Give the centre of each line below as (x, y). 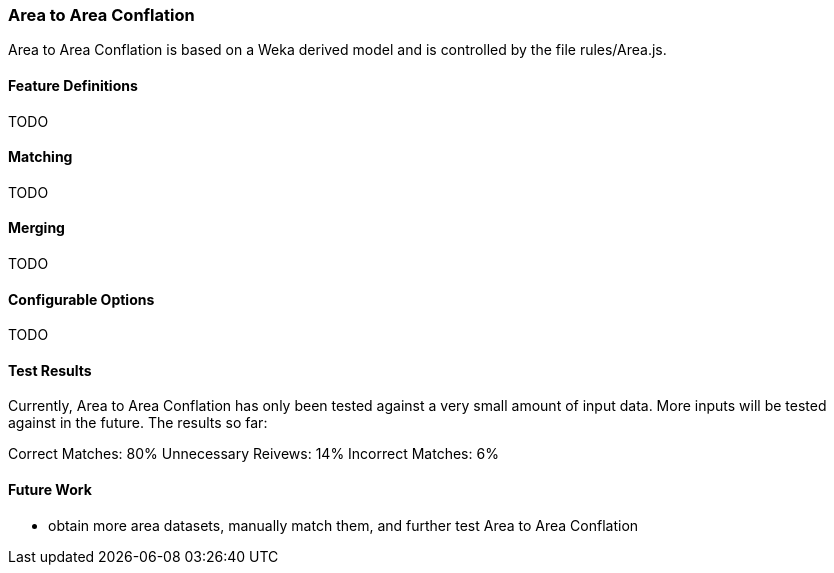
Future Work (50, 490)
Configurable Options (81, 299)
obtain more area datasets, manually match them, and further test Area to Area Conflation (343, 525)
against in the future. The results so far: (138, 423)
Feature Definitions (73, 85)
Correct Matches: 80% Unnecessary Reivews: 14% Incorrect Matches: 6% (253, 454)
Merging (36, 228)
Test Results (50, 370)
